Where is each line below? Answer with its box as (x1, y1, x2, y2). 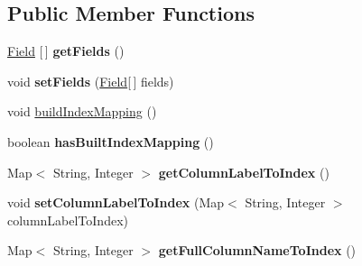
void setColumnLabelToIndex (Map (7, 193, 225, 212)
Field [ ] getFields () (7, 41, 125, 60)
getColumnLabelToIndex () (158, 162, 330, 181)
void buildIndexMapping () (7, 102, 157, 121)
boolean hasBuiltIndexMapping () (7, 132, 214, 151)
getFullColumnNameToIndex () (158, 241, 357, 260)
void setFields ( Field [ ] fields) (7, 71, 174, 90)
